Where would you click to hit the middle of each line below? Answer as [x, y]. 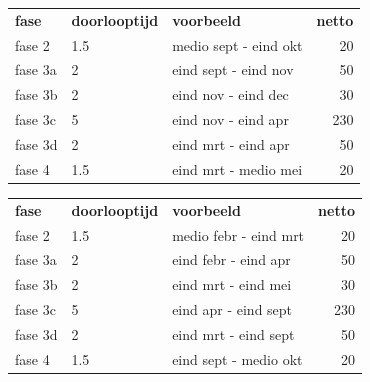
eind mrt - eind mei [232, 284]
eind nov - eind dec [230, 94]
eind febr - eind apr [231, 259]
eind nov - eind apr [230, 119]
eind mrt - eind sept [233, 333]
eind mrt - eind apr [231, 143]
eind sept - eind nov [233, 69]
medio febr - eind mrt [238, 234]
